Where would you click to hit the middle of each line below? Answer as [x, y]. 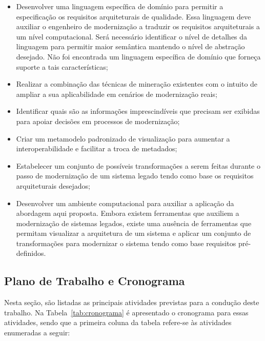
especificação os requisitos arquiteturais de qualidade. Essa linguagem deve [134, 16]
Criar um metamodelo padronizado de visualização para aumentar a [123, 138]
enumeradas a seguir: [37, 333]
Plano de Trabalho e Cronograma [95, 281]
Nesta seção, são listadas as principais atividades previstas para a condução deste [132, 302]
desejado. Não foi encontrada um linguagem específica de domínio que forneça [138, 56]
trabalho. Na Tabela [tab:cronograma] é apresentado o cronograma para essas [126, 312]
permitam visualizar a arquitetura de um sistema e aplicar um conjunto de [134, 233]
